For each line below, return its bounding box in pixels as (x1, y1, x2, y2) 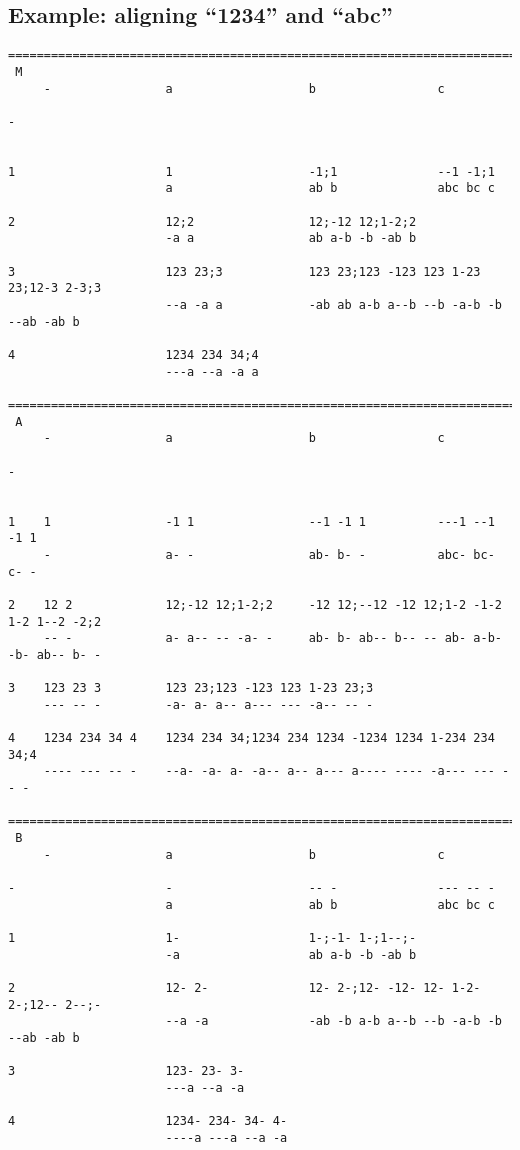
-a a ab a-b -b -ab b (165, 231, 417, 246)
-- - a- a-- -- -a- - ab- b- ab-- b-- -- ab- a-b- (43, 631, 502, 646)
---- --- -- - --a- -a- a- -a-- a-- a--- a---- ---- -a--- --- (43, 764, 495, 779)
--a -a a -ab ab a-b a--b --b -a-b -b (165, 298, 502, 313)
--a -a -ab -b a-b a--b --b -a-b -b (165, 1014, 502, 1029)
